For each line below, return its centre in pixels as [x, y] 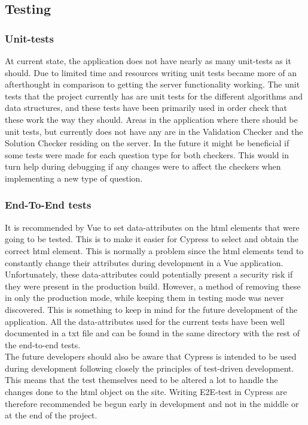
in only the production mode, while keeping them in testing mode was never [144, 298]
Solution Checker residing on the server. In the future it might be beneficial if [147, 143]
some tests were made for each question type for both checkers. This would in [147, 154]
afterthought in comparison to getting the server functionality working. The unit [153, 84]
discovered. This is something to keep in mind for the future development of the [151, 309]
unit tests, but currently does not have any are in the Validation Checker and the [154, 131]
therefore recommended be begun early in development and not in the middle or [152, 403]
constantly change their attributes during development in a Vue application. [144, 262]
